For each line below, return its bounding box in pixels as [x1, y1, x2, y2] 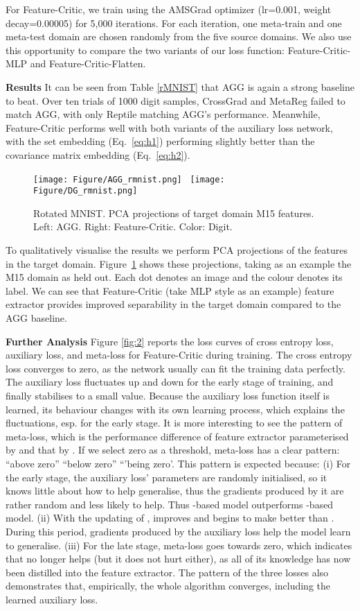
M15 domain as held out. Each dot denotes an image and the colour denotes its [6, 270, 343, 284]
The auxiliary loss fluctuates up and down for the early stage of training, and [6, 375, 334, 389]
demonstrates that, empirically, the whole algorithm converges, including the [6, 578, 331, 593]
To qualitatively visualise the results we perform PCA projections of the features [6, 243, 348, 257]
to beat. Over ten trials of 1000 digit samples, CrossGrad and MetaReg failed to [6, 93, 345, 107]
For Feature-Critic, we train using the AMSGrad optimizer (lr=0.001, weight [6, 2, 332, 16]
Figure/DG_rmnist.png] [33, 186, 138, 196]
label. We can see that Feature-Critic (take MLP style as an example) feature [6, 283, 334, 298]
